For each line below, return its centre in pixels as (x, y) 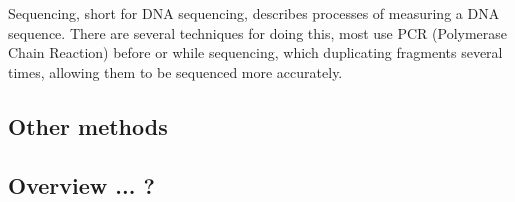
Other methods (88, 125)
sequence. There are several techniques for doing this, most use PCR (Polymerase (258, 32)
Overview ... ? (81, 184)
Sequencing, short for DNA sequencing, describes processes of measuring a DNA (254, 13)
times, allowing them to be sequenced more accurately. (175, 71)
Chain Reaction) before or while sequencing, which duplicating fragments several (255, 52)
